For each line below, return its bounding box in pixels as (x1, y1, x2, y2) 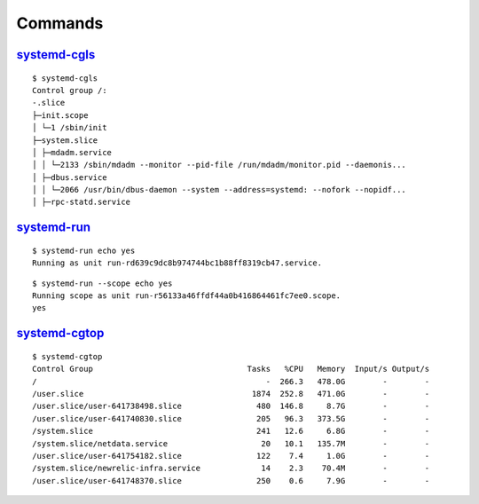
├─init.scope (32, 110, 89, 120)
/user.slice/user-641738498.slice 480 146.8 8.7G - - (32, 401, 430, 412)
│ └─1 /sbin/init (32, 122, 107, 133)
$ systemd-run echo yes (32, 245, 136, 256)
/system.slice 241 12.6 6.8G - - (32, 426, 430, 437)
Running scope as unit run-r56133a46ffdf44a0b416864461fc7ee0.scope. (32, 291, 342, 301)
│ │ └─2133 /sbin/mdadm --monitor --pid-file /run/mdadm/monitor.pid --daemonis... (32, 160, 407, 170)
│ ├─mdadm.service (32, 147, 113, 157)
